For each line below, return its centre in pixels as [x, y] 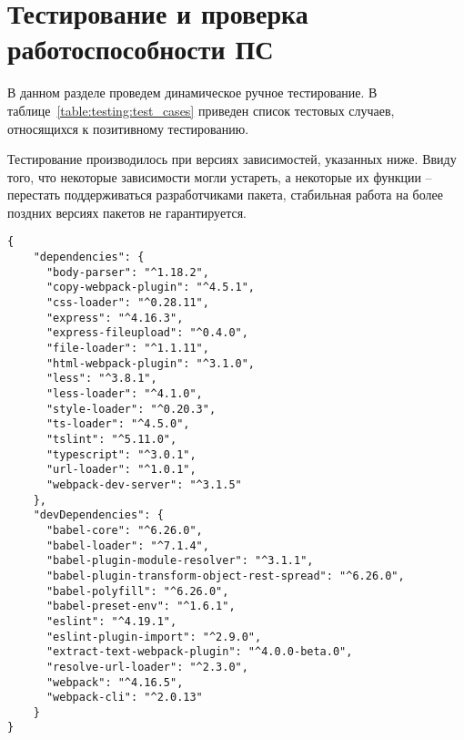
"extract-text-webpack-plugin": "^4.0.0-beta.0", [199, 652]
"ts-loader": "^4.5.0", [118, 424]
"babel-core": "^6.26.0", [124, 530]
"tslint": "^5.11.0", [111, 439]
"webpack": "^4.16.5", [115, 682]
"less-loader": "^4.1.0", [124, 394]
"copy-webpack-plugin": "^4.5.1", [151, 288]
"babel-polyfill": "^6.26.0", [137, 591]
